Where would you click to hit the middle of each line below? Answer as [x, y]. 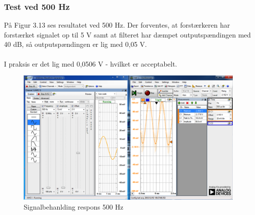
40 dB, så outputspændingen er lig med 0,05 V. [75, 44]
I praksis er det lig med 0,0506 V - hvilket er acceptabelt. [91, 63]
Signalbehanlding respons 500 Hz [74, 206]
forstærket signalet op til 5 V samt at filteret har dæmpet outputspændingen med [127, 34]
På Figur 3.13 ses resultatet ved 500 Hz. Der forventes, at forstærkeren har [117, 25]
